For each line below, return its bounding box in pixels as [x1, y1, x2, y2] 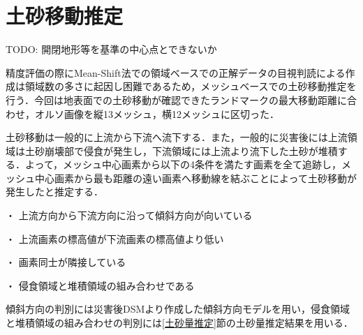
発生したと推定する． [6, 184, 103, 199]
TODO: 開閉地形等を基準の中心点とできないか [6, 42, 217, 57]
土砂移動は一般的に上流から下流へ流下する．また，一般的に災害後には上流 [6, 130, 348, 144]
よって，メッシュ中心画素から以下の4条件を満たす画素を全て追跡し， [24, 157, 341, 172]
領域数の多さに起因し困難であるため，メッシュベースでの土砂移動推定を [24, 79, 357, 94]
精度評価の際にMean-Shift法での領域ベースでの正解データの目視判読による [6, 65, 346, 80]
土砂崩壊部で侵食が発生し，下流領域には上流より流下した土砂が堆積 [24, 143, 338, 158]
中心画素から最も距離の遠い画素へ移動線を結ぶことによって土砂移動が [34, 170, 357, 185]
